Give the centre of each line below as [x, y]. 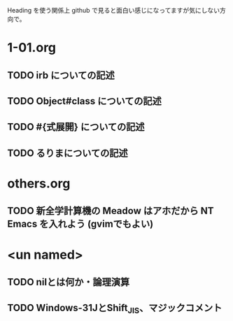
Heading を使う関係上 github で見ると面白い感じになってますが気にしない [114, 10]
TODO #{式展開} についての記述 [76, 127]
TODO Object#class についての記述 [85, 101]
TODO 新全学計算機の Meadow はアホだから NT [111, 211]
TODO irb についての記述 [61, 75]
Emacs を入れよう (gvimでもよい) [80, 224]
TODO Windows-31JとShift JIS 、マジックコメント [115, 309]
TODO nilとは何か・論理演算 [69, 282]
